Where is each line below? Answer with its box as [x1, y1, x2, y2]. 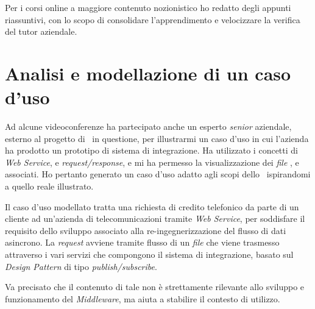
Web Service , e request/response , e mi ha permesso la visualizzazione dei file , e [5, 155, 299, 168]
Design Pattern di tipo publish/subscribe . [5, 260, 157, 272]
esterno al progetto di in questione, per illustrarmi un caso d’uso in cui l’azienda [5, 132, 309, 144]
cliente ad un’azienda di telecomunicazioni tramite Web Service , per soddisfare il [5, 212, 305, 225]
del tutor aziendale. [5, 25, 77, 38]
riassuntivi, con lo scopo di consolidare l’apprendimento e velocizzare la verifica [5, 13, 300, 26]
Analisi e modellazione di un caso [5, 60, 291, 85]
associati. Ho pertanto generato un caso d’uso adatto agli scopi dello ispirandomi [5, 168, 311, 180]
